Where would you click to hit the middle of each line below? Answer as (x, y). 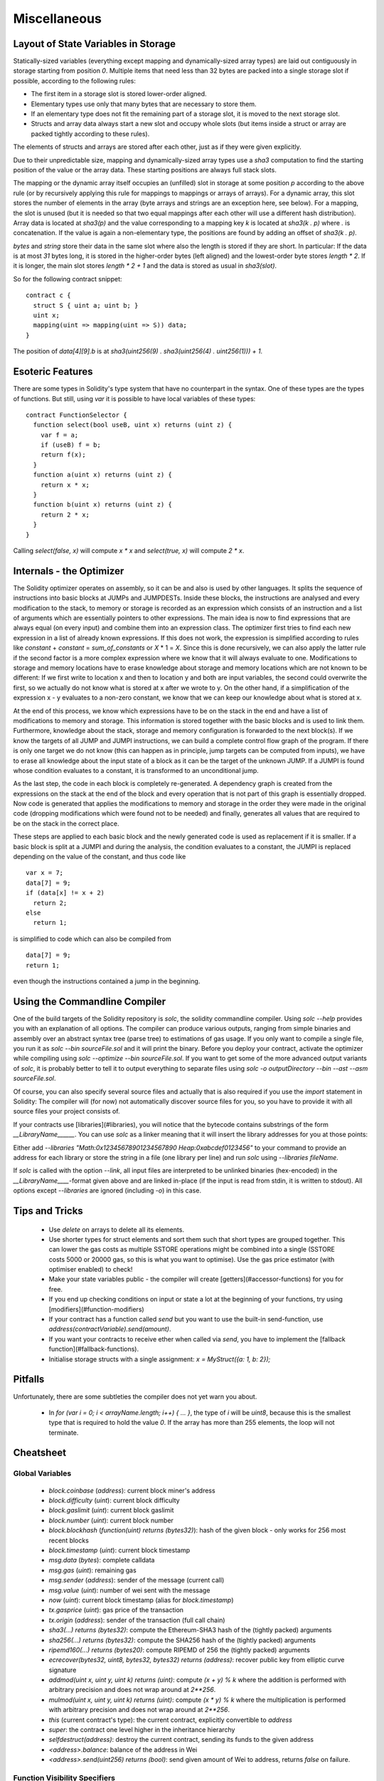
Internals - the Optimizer (69, 571)
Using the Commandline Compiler (90, 1001)
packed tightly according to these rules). (90, 134)
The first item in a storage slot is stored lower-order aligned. (119, 94)
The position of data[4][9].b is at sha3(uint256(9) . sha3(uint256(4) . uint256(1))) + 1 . (138, 351)
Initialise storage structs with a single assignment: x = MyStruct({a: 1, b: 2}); (160, 1359)
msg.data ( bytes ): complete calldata (102, 1560)
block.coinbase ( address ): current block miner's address (132, 1490)
